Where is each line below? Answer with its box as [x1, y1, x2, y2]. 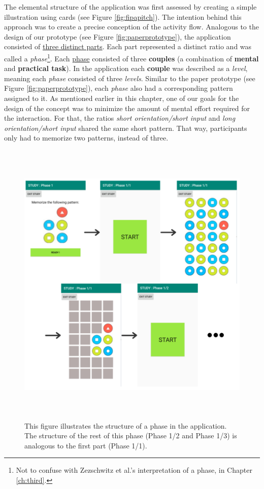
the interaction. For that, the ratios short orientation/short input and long [4, 113, 236, 123]
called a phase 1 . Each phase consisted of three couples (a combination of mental [4, 51, 259, 63]
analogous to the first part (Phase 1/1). [24, 440, 147, 450]
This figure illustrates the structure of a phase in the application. [24, 420, 227, 431]
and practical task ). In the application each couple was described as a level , [4, 63, 248, 74]
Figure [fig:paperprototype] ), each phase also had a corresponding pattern [4, 83, 233, 93]
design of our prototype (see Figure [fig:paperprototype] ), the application [4, 31, 231, 42]
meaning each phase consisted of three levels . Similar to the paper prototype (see [4, 73, 255, 83]
